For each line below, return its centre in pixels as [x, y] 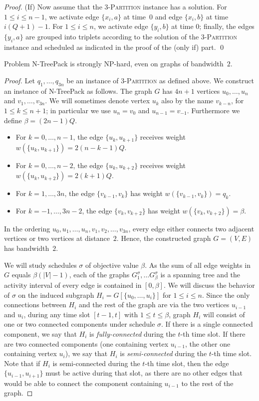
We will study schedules [40, 265]
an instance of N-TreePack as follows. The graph [78, 91]
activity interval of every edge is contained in [73, 285]
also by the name [187, 100]
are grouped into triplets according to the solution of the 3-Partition [131, 36]
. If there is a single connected [207, 324]
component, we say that [40, 333]
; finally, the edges [227, 26]
